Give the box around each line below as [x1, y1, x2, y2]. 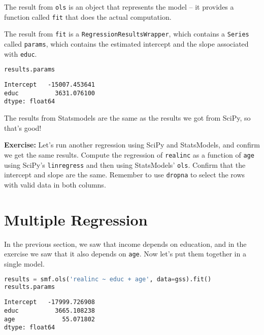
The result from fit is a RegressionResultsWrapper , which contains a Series [4, 28, 249, 39]
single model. [4, 258, 45, 269]
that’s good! [4, 122, 42, 133]
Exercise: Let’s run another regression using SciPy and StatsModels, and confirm [4, 139, 260, 150]
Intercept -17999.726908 [4, 299, 95, 306]
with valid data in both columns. [4, 179, 106, 190]
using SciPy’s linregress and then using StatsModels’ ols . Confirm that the [4, 159, 246, 170]
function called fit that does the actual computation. [4, 11, 172, 22]
